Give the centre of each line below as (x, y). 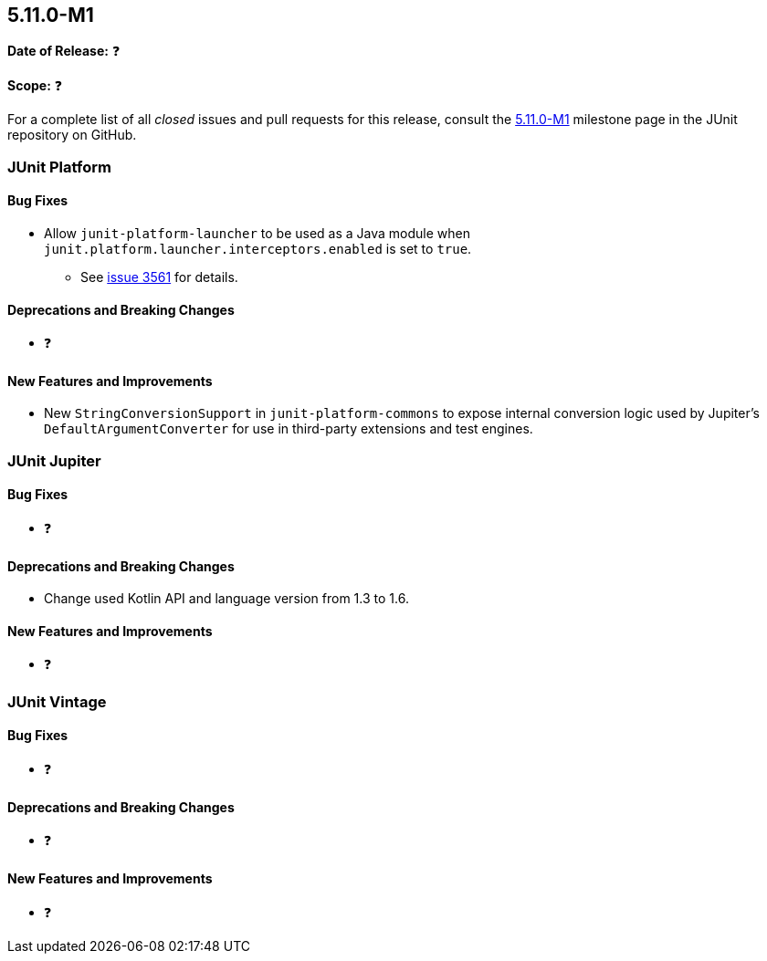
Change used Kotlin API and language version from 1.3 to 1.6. (226, 599)
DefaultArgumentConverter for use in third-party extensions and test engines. (289, 429)
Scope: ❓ (35, 86)
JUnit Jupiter (54, 460)
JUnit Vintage (57, 701)
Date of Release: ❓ (64, 51)
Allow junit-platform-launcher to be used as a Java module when (257, 234)
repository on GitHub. (72, 135)
